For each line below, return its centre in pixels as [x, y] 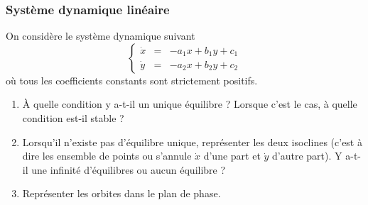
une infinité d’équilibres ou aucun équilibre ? [129, 169]
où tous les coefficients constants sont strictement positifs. [132, 80]
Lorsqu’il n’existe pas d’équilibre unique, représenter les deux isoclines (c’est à [192, 142]
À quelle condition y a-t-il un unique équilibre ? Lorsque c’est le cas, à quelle [190, 104]
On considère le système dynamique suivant [101, 36]
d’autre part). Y [307, 156]
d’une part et [232, 156]
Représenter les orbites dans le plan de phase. [121, 193]
